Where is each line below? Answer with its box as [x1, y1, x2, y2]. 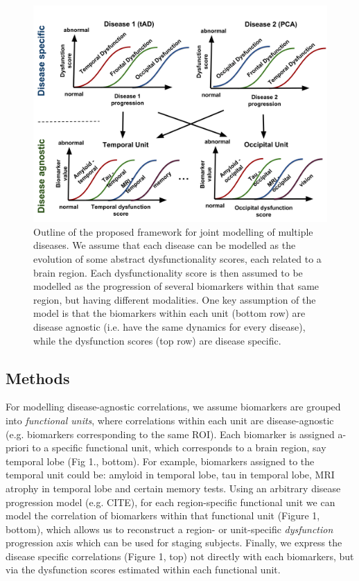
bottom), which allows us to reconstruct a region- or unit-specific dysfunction [6, 521, 333, 536]
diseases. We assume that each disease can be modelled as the [33, 238, 296, 252]
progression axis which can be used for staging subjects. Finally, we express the [6, 535, 342, 550]
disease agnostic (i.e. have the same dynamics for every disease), [33, 319, 306, 333]
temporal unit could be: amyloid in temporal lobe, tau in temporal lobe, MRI [6, 467, 335, 482]
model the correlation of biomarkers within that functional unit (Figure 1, [6, 508, 320, 523]
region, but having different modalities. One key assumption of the [33, 292, 316, 306]
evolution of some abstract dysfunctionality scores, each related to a [33, 251, 322, 266]
